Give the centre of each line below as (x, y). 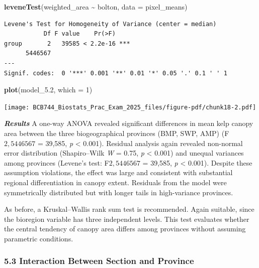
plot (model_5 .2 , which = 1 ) (48, 90)
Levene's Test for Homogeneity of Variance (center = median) (110, 24)
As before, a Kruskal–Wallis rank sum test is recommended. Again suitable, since (129, 209)
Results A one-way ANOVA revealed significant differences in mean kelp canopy (129, 123)
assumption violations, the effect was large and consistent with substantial (118, 172)
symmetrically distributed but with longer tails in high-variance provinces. (119, 192)
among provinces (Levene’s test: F (57, 162)
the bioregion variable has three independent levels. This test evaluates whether (127, 219)
